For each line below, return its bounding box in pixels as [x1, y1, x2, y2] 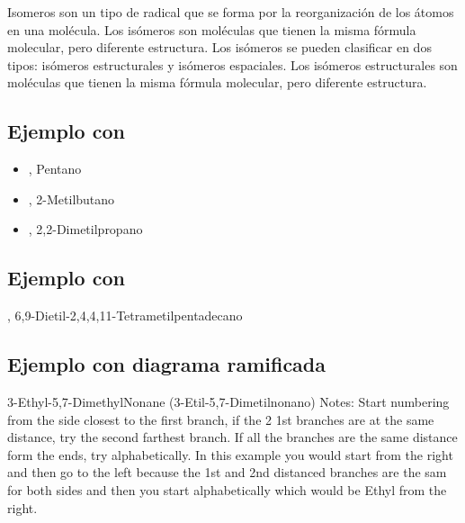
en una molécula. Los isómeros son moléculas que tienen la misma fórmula [7, 20, 416, 39]
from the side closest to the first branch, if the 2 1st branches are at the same [7, 410, 434, 428]
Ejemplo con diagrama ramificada [7, 350, 326, 378]
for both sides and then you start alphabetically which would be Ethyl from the [7, 480, 447, 499]
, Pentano [28, 159, 82, 178]
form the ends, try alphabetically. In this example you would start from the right [7, 445, 453, 464]
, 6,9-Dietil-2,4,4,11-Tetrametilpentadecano [7, 306, 243, 325]
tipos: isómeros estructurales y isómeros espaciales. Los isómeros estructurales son [7, 55, 458, 74]
